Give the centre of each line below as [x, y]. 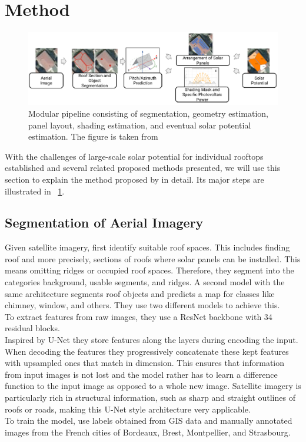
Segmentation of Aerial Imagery [104, 222]
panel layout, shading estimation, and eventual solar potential [140, 125]
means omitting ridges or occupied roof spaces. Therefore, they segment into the [149, 270]
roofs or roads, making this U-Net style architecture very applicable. [128, 409]
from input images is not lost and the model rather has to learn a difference [141, 374]
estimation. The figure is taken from [93, 136]
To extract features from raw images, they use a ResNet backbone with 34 [139, 316]
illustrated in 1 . [35, 191]
